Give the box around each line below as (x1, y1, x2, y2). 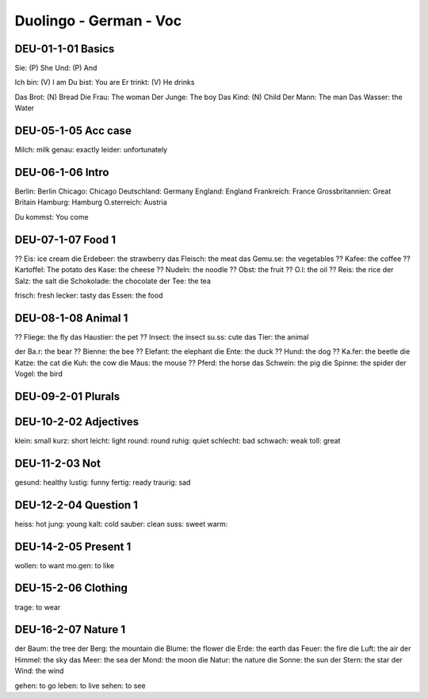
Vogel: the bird (14, 369, 63, 378)
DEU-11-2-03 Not (14, 456, 101, 470)
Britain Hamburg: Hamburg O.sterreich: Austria (14, 198, 167, 207)
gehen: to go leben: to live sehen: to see (14, 681, 146, 690)
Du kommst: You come (14, 212, 89, 221)
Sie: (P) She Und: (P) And (14, 63, 97, 73)
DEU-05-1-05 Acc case (14, 124, 132, 138)
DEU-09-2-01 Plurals (14, 390, 120, 403)
